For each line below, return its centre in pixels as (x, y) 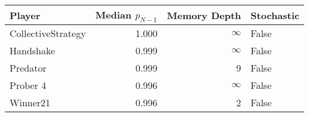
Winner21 (30, 103)
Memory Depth (204, 15)
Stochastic (275, 15)
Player (25, 15)
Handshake (33, 51)
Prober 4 (28, 85)
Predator (28, 68)
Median (114, 15)
